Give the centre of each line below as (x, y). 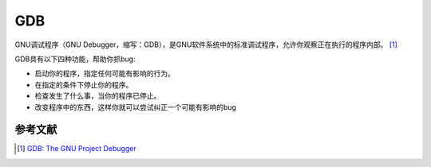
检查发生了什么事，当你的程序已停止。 (98, 96)
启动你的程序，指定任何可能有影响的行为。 (105, 74)
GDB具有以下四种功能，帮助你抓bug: (75, 59)
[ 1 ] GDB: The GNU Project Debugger (77, 149)
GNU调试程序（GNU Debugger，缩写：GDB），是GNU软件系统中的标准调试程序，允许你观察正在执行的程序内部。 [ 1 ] (206, 45)
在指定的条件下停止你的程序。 (84, 84)
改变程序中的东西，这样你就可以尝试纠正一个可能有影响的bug (136, 107)
